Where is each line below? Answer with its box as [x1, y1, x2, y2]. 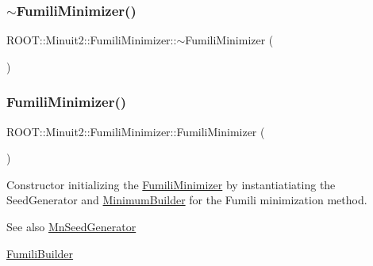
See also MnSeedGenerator [6, 218, 137, 234]
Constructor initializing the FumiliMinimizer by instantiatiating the [6, 176, 336, 192]
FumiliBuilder [6, 245, 74, 261]
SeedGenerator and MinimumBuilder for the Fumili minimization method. [6, 192, 367, 208]
